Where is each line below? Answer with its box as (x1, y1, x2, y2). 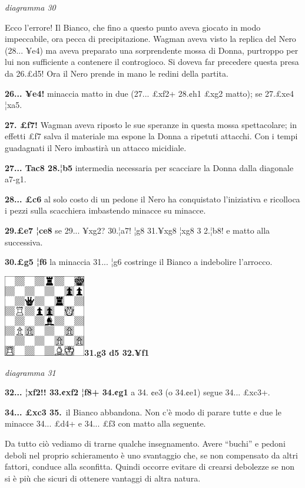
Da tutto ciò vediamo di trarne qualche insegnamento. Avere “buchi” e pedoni (5, 437, 286, 449)
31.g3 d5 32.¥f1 (84, 346, 150, 359)
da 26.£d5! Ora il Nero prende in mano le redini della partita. (5, 67, 228, 79)
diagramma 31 (5, 366, 56, 378)
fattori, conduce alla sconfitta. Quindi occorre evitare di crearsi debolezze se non (5, 460, 295, 473)
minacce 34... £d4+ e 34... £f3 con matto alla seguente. (5, 417, 206, 430)
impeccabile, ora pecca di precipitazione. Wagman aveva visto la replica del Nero (5, 32, 296, 45)
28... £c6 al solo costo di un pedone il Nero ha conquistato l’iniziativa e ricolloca (5, 192, 300, 205)
